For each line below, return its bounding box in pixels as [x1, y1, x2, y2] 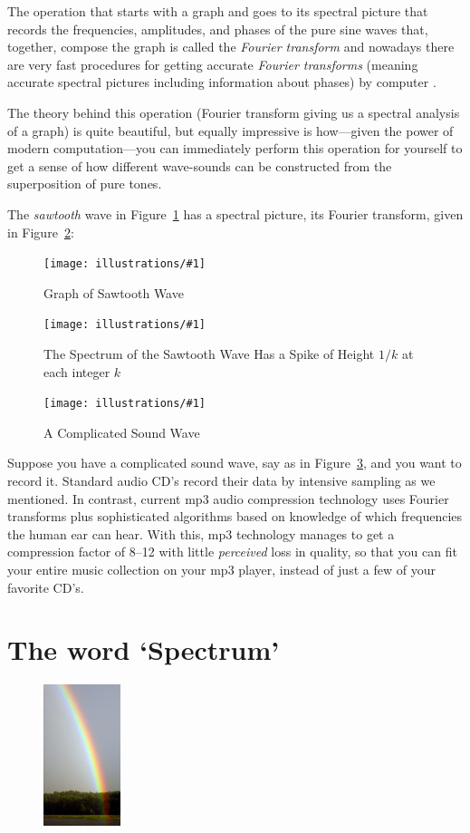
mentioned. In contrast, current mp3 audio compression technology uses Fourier [7, 489, 449, 508]
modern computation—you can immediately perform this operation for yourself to [7, 139, 463, 158]
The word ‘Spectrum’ [7, 631, 280, 668]
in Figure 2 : [7, 222, 74, 241]
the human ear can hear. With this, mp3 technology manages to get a [7, 524, 395, 543]
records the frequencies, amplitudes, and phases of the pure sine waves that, [7, 19, 428, 38]
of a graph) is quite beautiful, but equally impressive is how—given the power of [7, 121, 454, 140]
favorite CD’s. [7, 577, 84, 596]
